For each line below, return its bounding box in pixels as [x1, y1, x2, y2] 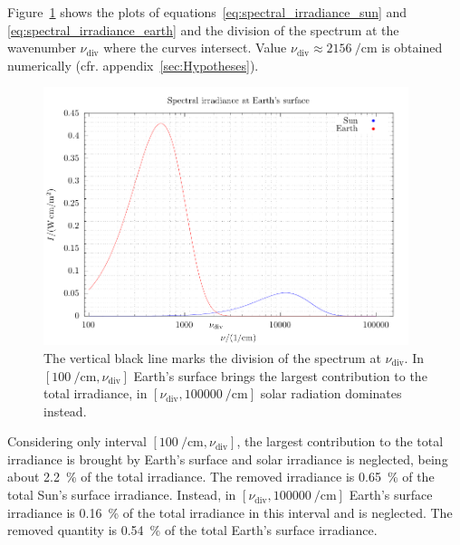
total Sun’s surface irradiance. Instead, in [7, 485, 236, 504]
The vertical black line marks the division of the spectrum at [43, 348, 381, 367]
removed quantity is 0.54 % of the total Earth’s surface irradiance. [7, 521, 378, 540]
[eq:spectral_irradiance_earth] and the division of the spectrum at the [7, 20, 399, 39]
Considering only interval [7, 432, 147, 451]
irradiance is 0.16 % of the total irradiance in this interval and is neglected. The [7, 502, 453, 521]
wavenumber [7, 38, 76, 57]
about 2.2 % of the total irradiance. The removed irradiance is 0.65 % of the [7, 467, 435, 486]
